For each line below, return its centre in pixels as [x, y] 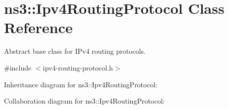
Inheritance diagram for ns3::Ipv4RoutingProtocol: [81, 84]
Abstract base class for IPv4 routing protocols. [75, 51]
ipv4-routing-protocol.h [78, 67]
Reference [38, 27]
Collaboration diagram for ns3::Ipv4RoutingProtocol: [85, 101]
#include [18, 67]
